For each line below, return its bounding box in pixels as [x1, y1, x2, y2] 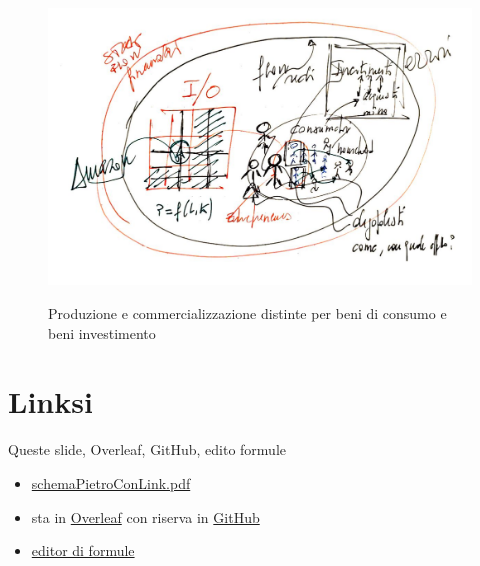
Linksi [8, 381, 93, 422]
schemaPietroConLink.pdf [31, 472, 191, 493]
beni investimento [48, 322, 156, 343]
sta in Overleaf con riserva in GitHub [31, 506, 260, 527]
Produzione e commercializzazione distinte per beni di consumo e [48, 303, 447, 324]
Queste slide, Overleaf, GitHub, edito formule [8, 439, 287, 460]
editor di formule [31, 540, 135, 561]
